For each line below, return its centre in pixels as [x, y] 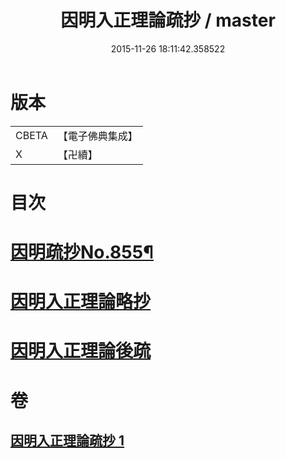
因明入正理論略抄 [81, 302]
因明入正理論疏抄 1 [67, 441]
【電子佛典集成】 [97, 136]
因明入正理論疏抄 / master [168, 20]
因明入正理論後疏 [81, 351]
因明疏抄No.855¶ [82, 252]
